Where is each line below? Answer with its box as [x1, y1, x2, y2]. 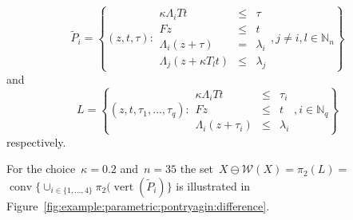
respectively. [6, 133, 66, 150]
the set [180, 160, 214, 177]
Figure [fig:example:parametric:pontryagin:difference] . [6, 197, 270, 214]
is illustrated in [176, 177, 251, 194]
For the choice [6, 160, 76, 177]
